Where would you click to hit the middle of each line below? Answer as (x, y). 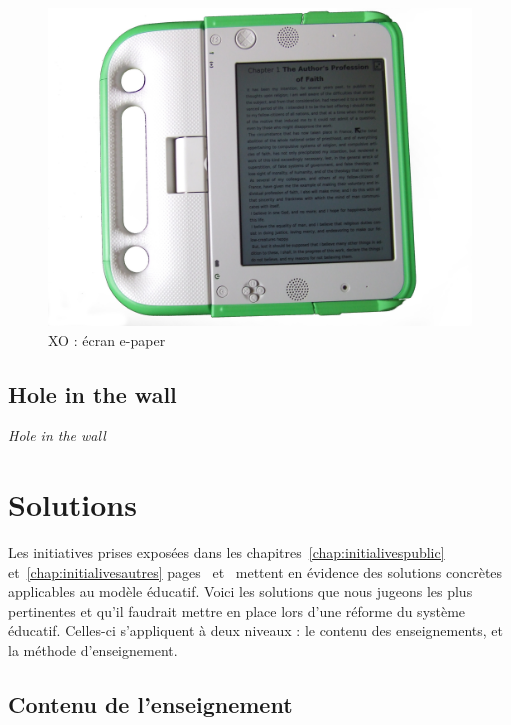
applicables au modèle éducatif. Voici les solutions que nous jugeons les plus (240, 591)
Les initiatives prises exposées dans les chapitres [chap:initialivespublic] (226, 552)
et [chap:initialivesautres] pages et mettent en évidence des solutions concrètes (255, 571)
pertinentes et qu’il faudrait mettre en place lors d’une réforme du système (237, 610)
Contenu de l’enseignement (150, 704)
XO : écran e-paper (107, 339)
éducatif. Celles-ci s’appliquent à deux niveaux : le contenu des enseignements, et (256, 630)
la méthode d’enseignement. (93, 650)
